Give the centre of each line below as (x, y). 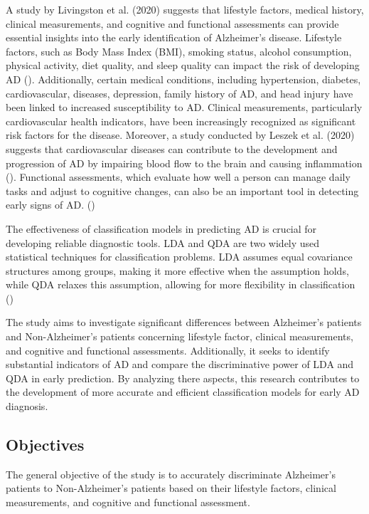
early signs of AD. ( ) (50, 205)
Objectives (45, 445)
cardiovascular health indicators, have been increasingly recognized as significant (181, 121)
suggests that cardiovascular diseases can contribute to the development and (172, 148)
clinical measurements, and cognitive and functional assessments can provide (172, 23)
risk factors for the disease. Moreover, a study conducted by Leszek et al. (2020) (180, 135)
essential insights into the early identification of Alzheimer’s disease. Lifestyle (174, 37)
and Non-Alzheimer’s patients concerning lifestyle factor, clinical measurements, (180, 336)
